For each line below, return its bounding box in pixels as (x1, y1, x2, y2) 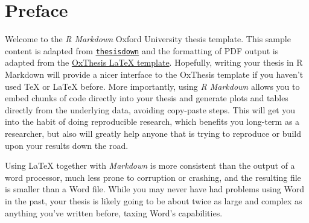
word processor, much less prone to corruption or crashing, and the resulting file (5, 171, 301, 183)
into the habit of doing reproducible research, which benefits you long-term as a (5, 115, 300, 128)
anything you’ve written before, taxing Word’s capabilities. (5, 206, 223, 219)
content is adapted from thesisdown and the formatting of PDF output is (5, 44, 279, 57)
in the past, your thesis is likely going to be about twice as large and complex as (5, 194, 302, 207)
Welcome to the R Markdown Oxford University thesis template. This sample (5, 33, 291, 45)
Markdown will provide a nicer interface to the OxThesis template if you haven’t (5, 68, 304, 80)
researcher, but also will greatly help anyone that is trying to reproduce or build (5, 127, 301, 139)
